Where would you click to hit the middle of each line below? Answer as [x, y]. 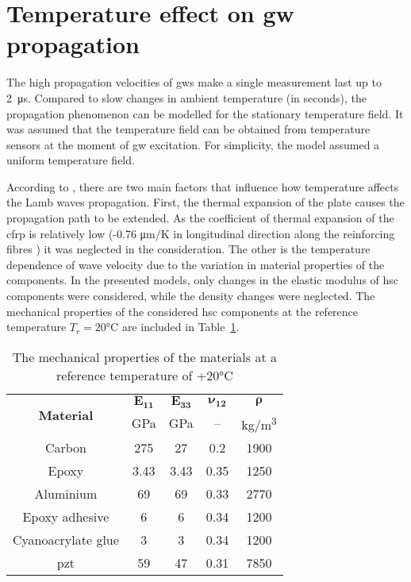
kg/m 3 [259, 423]
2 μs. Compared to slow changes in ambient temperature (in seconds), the [187, 97]
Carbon [65, 448]
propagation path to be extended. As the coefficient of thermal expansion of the [200, 218]
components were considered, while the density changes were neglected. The [191, 296]
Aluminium [66, 494]
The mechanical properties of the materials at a [144, 357]
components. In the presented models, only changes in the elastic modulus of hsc [203, 280]
